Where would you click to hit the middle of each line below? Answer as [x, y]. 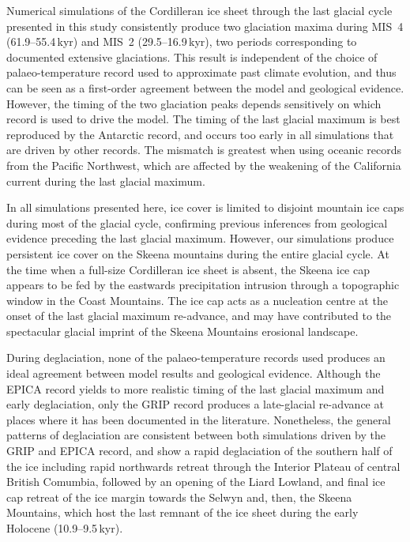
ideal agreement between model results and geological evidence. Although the [194, 373]
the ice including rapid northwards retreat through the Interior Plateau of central [203, 466]
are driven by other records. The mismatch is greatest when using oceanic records [204, 150]
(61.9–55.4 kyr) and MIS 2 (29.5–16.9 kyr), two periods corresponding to [182, 41]
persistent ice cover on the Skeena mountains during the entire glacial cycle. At [198, 253]
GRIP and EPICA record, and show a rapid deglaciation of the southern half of [199, 451]
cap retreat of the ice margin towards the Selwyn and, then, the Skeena [179, 497]
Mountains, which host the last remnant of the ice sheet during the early [182, 512]
